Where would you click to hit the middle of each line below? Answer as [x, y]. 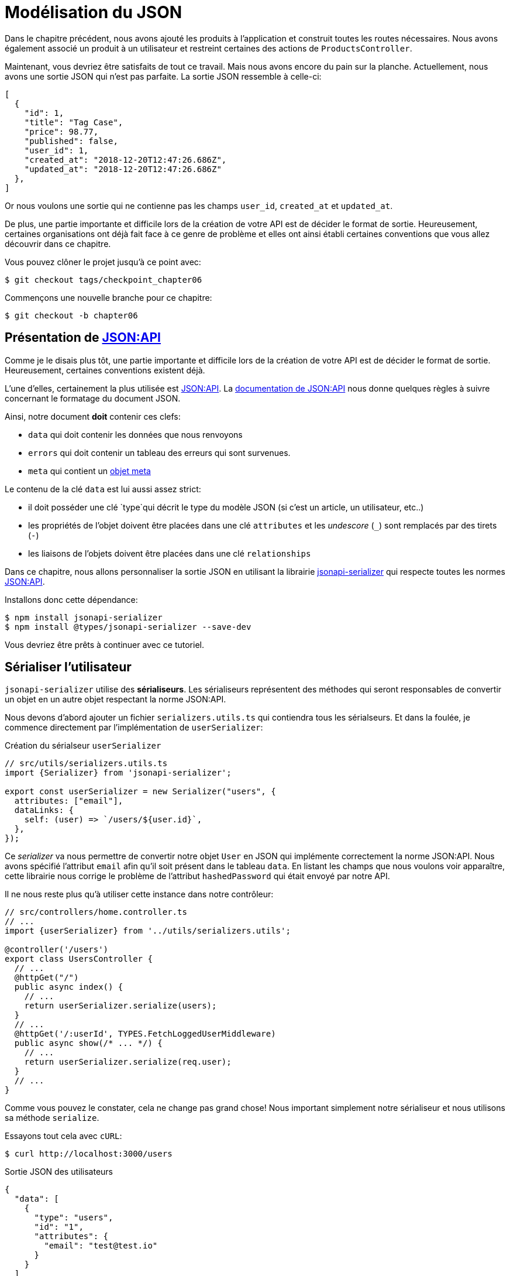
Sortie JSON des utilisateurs [59, 1172]
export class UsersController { [79, 959]
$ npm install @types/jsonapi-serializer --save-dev [128, 627]
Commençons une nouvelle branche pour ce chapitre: [108, 297]
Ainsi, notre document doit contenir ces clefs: [93, 416]
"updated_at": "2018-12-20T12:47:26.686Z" [123, 169]
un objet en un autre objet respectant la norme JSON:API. [116, 699]
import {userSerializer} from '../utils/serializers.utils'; [148, 931]
